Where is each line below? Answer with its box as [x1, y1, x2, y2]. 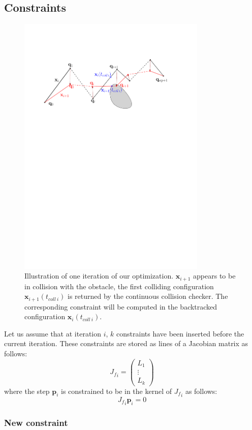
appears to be [193, 270, 236, 281]
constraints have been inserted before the [116, 328, 244, 339]
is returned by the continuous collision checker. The [68, 291, 228, 301]
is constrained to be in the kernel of [61, 385, 172, 396]
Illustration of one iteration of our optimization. [24, 270, 174, 281]
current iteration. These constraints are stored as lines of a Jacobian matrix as [4, 338, 248, 349]
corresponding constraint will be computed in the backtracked [24, 301, 217, 312]
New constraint [4, 416, 68, 429]
